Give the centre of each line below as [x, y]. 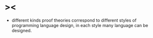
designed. [22, 30]
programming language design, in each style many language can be [80, 25]
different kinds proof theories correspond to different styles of [74, 20]
